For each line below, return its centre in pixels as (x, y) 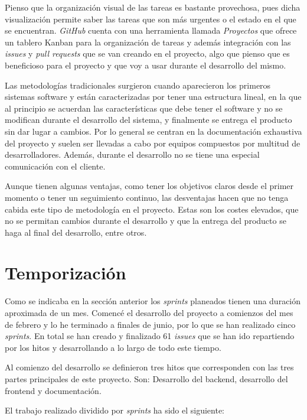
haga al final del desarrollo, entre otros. (76, 232)
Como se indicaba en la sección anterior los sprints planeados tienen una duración (153, 301)
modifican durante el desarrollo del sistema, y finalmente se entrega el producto (148, 120)
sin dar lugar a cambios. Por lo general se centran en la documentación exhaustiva (153, 131)
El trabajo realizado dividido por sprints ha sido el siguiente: (115, 410)
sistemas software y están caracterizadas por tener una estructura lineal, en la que (153, 97)
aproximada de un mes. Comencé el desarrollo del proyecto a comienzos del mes (149, 312)
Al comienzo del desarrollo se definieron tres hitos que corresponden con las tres (149, 367)
